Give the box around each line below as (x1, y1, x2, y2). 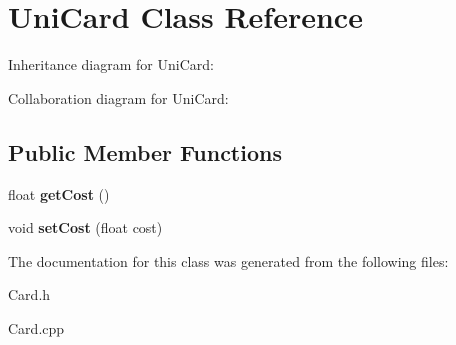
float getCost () (8, 183, 110, 204)
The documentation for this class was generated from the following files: (8, 250, 449, 271)
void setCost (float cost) (8, 217, 163, 238)
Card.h (8, 284, 51, 305)
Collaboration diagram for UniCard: (8, 87, 229, 108)
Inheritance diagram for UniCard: (8, 54, 214, 75)
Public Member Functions (8, 136, 282, 167)
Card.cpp (8, 317, 65, 338)
